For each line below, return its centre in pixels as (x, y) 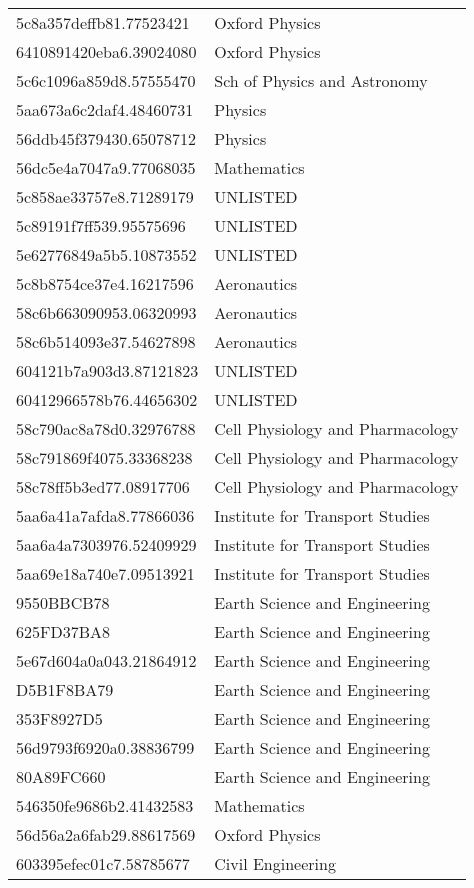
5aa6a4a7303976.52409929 (106, 544)
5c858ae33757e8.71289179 (105, 196)
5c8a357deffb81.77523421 (103, 22)
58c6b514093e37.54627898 (106, 341)
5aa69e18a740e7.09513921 (105, 573)
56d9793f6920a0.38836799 (105, 747)
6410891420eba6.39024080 (106, 51)
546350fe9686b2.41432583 (105, 805)
